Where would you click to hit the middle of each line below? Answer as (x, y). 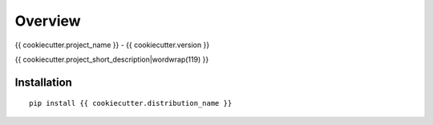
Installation (43, 82)
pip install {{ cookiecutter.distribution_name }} (131, 103)
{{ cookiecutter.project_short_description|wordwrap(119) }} (112, 59)
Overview (48, 21)
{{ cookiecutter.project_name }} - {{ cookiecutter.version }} (112, 45)
